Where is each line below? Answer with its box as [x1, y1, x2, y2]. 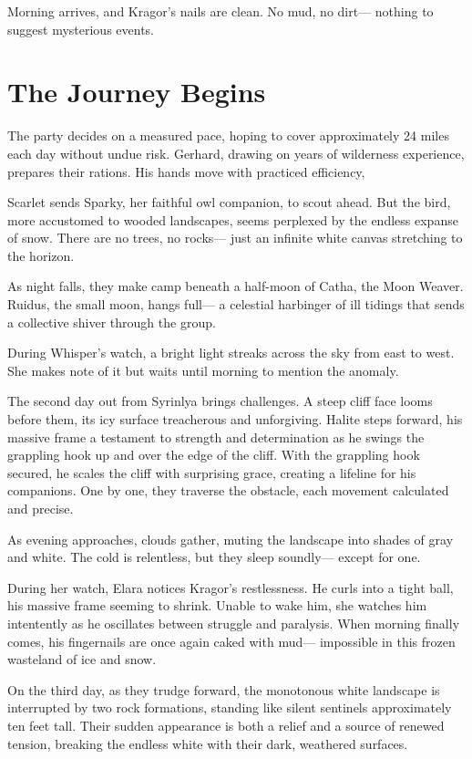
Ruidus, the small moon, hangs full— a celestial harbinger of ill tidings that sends [7, 295, 465, 314]
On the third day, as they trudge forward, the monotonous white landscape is [7, 680, 440, 699]
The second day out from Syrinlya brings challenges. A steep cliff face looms [7, 391, 433, 411]
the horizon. [7, 245, 75, 265]
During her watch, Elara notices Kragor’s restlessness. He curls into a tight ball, [7, 577, 454, 597]
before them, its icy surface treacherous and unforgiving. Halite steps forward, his [7, 410, 463, 429]
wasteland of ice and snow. [7, 650, 157, 669]
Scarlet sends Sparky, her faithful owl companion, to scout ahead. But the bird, [7, 192, 451, 212]
